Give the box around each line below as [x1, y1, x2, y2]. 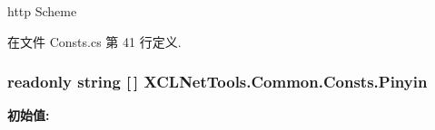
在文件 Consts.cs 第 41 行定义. [7, 32, 182, 51]
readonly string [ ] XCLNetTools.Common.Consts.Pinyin [7, 70, 428, 93]
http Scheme [7, 2, 77, 20]
